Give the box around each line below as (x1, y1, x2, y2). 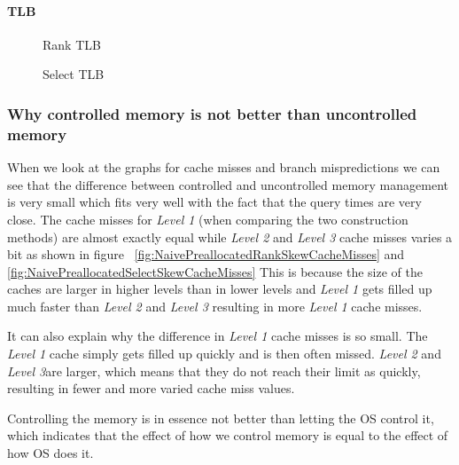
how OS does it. (7, 444, 94, 462)
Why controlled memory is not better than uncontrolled (7, 102, 417, 124)
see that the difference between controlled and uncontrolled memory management (7, 175, 448, 193)
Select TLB (43, 65, 105, 83)
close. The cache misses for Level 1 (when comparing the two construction (7, 209, 408, 228)
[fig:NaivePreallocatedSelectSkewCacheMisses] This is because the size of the (7, 262, 423, 280)
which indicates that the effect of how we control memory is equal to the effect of (7, 426, 448, 445)
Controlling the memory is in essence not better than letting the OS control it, (7, 408, 434, 427)
